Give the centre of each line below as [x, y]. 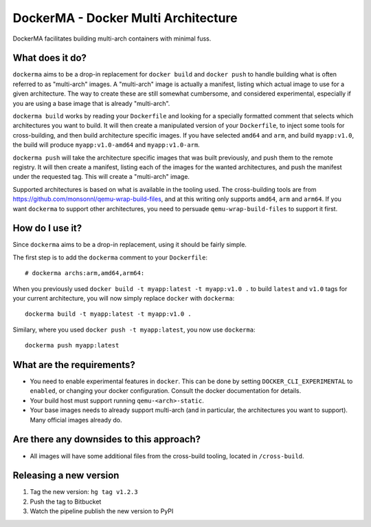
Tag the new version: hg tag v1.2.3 [84, 492]
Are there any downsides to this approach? [107, 439]
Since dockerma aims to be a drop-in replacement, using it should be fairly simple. [130, 245]
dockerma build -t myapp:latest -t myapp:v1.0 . [108, 314]
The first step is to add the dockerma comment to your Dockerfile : [110, 257]
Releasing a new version [66, 476]
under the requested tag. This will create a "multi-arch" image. [101, 177]
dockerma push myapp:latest [72, 345]
